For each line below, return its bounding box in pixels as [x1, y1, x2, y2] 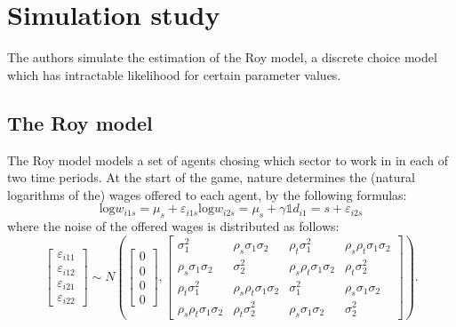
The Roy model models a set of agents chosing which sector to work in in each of [7, 150, 449, 169]
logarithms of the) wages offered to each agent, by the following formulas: [7, 185, 407, 203]
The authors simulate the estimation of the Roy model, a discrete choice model [7, 48, 437, 67]
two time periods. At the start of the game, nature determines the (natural [7, 168, 415, 187]
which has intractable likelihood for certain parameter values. [7, 65, 341, 84]
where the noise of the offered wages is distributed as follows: [7, 217, 340, 235]
